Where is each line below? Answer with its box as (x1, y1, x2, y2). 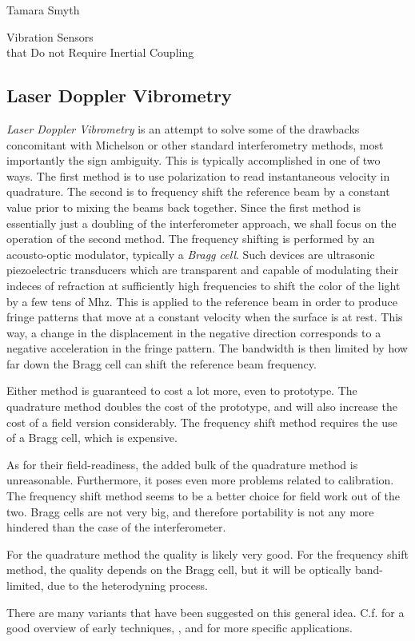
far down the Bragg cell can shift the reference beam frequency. (6, 355, 317, 372)
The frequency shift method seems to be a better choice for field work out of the (6, 488, 400, 504)
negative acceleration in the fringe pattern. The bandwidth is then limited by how (6, 340, 408, 356)
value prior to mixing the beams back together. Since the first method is (6, 198, 361, 215)
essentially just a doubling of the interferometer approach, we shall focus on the (6, 214, 397, 231)
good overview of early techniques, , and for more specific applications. (6, 619, 353, 636)
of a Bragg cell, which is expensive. (6, 429, 178, 446)
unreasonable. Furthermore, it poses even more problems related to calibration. (6, 472, 394, 488)
